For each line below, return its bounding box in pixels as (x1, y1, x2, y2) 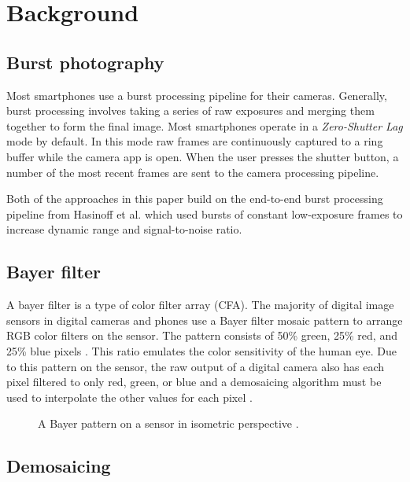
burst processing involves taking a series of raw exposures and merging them (6, 102, 375, 119)
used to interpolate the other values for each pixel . (6, 388, 253, 405)
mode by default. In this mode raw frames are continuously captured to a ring (6, 133, 383, 149)
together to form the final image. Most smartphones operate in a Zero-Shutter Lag (6, 117, 403, 134)
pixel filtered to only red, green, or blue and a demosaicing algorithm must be (6, 373, 382, 390)
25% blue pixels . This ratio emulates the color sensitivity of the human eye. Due (6, 342, 397, 359)
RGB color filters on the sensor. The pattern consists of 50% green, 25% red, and (6, 327, 397, 344)
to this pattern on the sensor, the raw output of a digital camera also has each (6, 358, 385, 374)
